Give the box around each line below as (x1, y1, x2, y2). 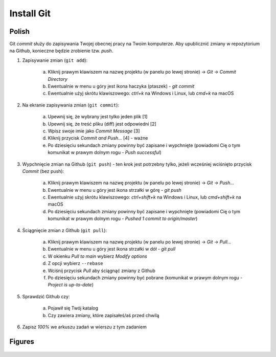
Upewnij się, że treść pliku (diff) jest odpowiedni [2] (48, 121, 157, 127)
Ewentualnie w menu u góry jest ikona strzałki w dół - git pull (48, 246, 176, 252)
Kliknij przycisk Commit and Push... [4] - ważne (48, 135, 148, 141)
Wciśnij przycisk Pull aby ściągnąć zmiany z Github (48, 267, 155, 274)
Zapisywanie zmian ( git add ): (22, 57, 88, 63)
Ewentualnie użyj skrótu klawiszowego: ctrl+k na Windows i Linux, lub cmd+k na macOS (48, 90, 234, 97)
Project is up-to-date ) (48, 282, 94, 288)
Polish (9, 27, 30, 36)
